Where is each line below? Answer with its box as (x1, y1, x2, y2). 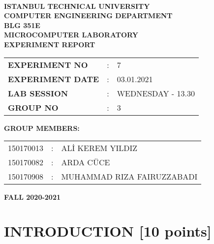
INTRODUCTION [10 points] (4, 220, 212, 241)
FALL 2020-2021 (4, 192, 61, 202)
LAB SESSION (8, 87, 68, 99)
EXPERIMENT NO (8, 59, 88, 70)
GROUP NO (8, 101, 59, 113)
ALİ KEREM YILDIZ (61, 142, 138, 154)
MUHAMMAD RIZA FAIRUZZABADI (61, 171, 198, 183)
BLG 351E (4, 20, 40, 30)
